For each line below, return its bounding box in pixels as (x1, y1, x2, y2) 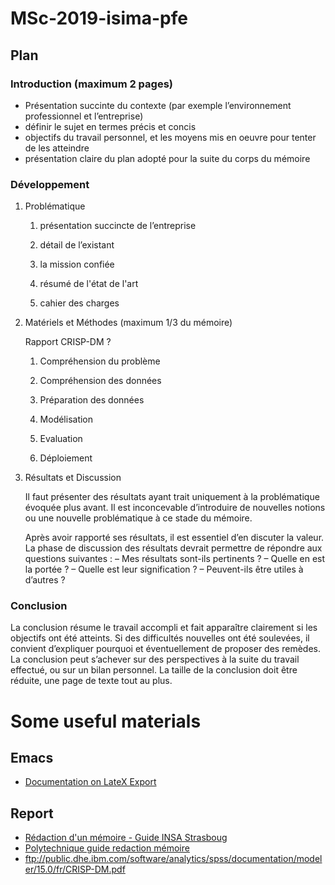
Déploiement (39, 452, 93, 464)
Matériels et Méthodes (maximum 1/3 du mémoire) (24, 317, 233, 329)
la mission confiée (39, 258, 115, 271)
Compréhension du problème (39, 355, 161, 367)
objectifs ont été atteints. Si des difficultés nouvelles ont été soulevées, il (10, 632, 310, 644)
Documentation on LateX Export (24, 776, 157, 788)
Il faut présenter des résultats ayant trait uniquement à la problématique (24, 491, 320, 503)
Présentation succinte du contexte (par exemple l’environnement (24, 99, 292, 111)
